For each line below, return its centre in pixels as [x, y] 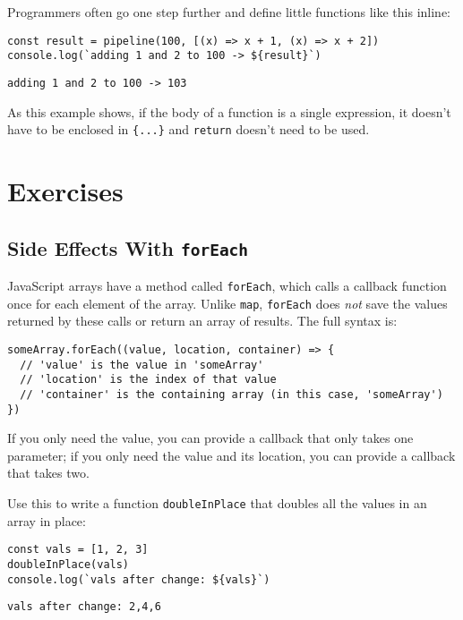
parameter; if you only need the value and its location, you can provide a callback [231, 455]
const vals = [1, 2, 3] [78, 550]
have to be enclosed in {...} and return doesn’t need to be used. [189, 129]
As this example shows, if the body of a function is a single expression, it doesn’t [229, 111]
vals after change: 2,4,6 [84, 607]
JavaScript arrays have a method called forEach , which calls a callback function [227, 285]
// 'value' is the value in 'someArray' [142, 365]
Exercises [65, 191]
